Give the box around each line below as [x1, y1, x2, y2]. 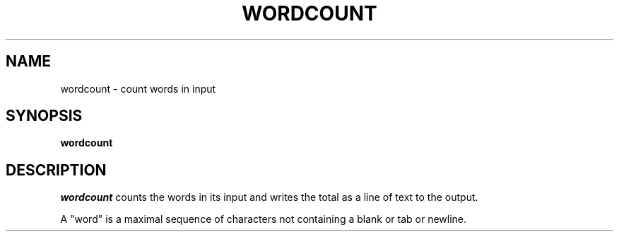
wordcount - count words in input [60, 82, 216, 95]
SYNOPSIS [6, 107, 83, 125]
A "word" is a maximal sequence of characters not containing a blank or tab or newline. [60, 213, 467, 226]
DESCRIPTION [6, 161, 107, 179]
